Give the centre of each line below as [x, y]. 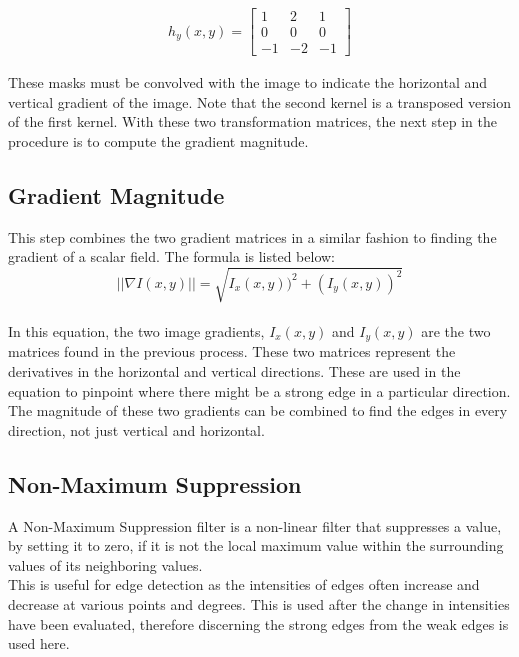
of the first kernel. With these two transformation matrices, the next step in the [253, 121]
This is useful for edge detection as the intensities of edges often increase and [244, 584]
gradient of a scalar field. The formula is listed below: [172, 256]
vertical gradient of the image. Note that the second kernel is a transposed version [259, 101]
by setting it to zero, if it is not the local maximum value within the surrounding [256, 545]
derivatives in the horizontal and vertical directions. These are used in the [234, 371]
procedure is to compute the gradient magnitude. [158, 140]
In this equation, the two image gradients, [136, 331]
